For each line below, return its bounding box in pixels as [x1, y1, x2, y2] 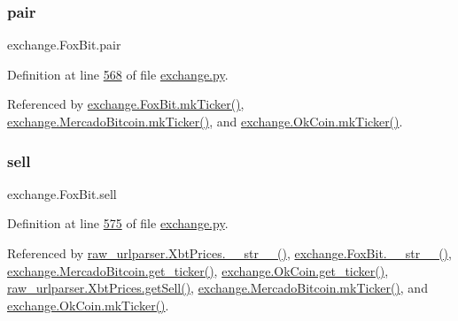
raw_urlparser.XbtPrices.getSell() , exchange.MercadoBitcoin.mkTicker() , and [7, 279, 428, 297]
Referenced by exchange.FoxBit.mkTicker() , [7, 95, 245, 113]
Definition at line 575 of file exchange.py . [7, 214, 229, 233]
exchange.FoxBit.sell [7, 184, 117, 203]
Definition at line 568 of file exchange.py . [7, 65, 229, 83]
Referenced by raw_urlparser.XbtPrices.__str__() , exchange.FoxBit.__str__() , [7, 244, 452, 262]
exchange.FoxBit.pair [7, 35, 121, 54]
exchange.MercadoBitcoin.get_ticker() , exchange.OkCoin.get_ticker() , [7, 261, 389, 279]
